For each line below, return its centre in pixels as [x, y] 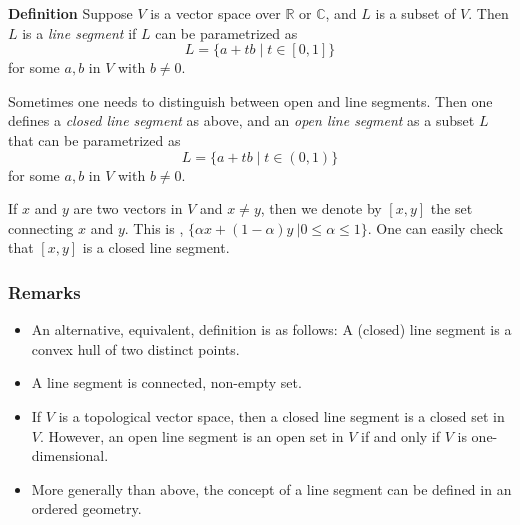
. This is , [154, 227]
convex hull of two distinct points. [135, 348]
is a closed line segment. [156, 247]
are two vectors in [128, 208]
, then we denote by [321, 208]
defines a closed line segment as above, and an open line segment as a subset [241, 120]
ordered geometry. [86, 508]
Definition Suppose [70, 13]
